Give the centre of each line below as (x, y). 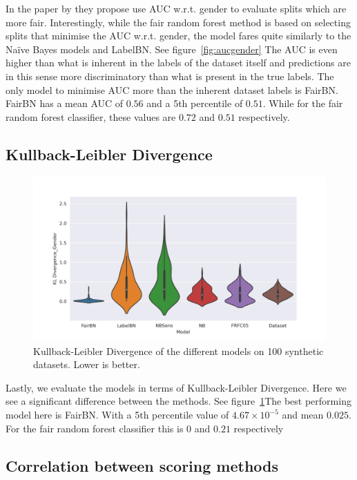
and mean (303, 415)
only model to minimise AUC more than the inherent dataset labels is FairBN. (172, 89)
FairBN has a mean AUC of (65, 103)
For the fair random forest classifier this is (95, 428)
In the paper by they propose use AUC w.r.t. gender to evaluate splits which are (176, 8)
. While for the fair (303, 103)
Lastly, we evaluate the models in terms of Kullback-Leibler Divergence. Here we (176, 387)
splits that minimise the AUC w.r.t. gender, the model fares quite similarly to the (178, 36)
